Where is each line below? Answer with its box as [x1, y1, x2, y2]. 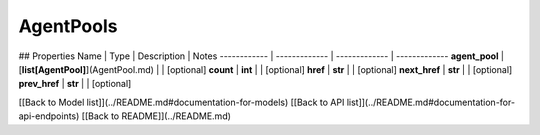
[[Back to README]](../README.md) [81, 110, 232, 122]
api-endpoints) [18, 110, 80, 122]
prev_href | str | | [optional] [18, 78, 132, 90]
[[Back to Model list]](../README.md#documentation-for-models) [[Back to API [18, 96, 345, 108]
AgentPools [18, 15, 118, 37]
